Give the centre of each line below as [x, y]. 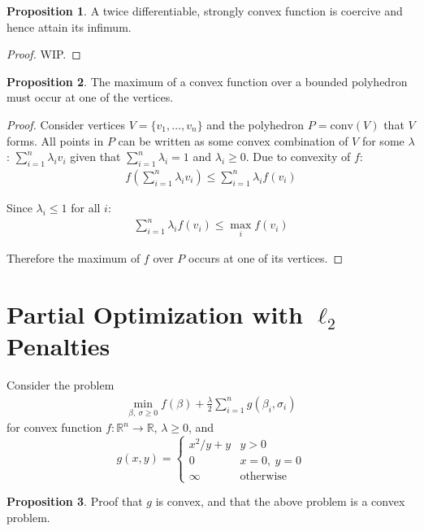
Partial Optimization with [155, 314]
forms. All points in [55, 140]
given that [95, 157]
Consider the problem [61, 385]
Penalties [58, 346]
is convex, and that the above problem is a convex [280, 501]
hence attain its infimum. [69, 26]
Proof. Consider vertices [66, 124]
